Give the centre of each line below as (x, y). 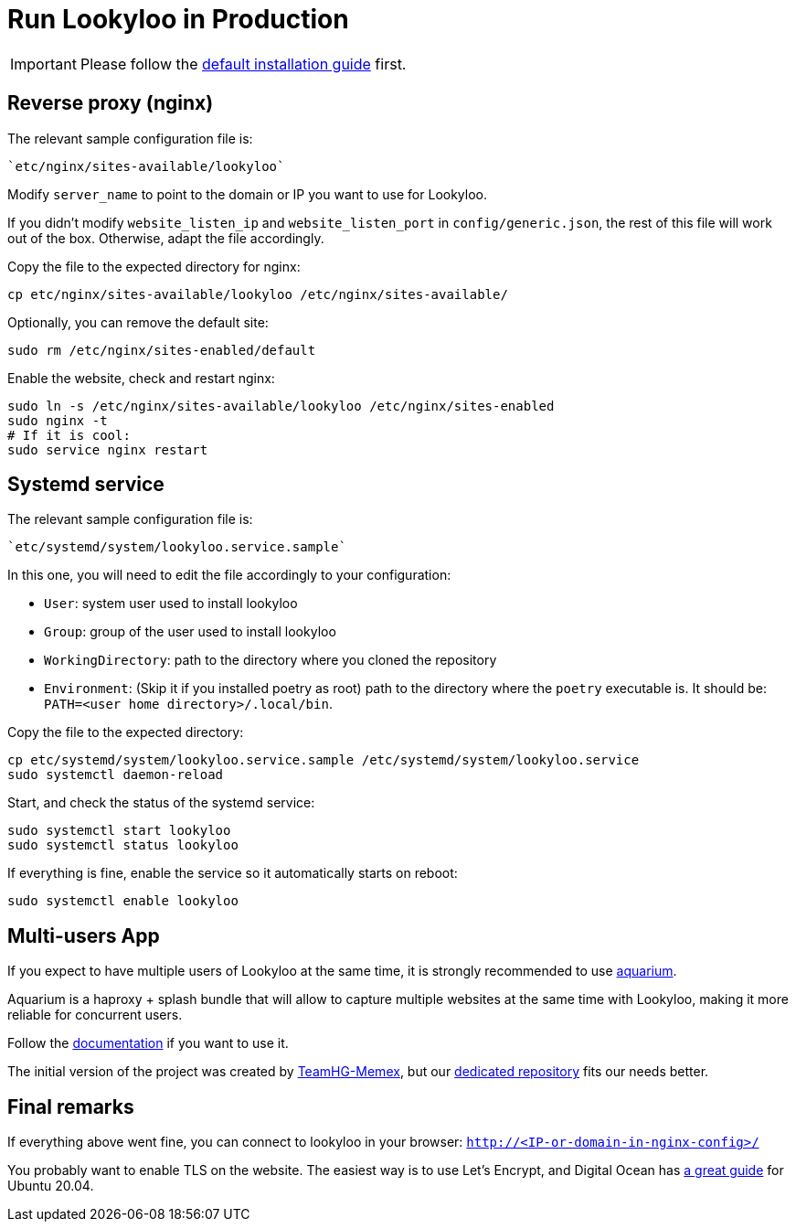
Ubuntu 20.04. (51, 1186)
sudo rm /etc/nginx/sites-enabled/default (162, 350)
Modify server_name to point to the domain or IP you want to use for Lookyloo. (248, 194)
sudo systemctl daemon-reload (116, 775)
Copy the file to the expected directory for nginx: (154, 266)
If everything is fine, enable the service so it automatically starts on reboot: (233, 873)
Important (43, 64)
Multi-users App (84, 935)
